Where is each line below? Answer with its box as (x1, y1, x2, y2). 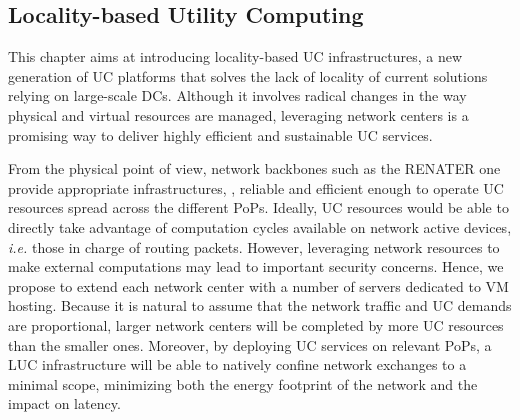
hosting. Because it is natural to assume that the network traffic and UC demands (8, 295, 512, 316)
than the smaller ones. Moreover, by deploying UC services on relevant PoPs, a (8, 334, 492, 355)
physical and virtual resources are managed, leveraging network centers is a (8, 104, 469, 125)
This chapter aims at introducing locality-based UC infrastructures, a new (8, 46, 463, 67)
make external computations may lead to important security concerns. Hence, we (8, 256, 504, 277)
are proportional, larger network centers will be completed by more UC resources (8, 314, 504, 335)
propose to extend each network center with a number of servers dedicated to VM (8, 275, 509, 296)
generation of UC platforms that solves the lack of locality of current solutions (8, 65, 488, 86)
